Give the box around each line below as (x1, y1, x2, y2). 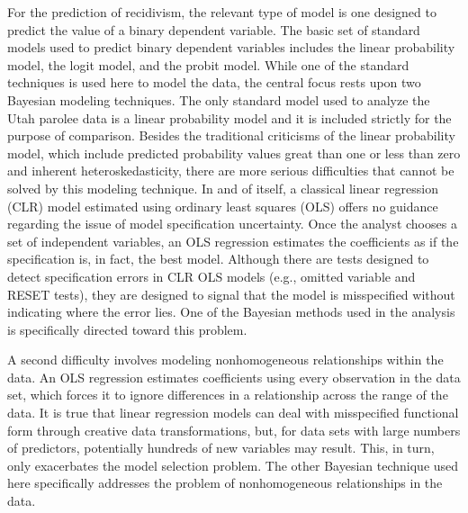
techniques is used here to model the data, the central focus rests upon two (7, 73, 421, 92)
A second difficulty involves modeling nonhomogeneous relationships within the (7, 350, 444, 369)
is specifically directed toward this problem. (7, 319, 247, 338)
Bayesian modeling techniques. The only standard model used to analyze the (7, 90, 430, 109)
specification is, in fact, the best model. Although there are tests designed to (7, 249, 429, 268)
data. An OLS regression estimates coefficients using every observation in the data (7, 367, 461, 386)
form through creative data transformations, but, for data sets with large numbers (7, 420, 461, 439)
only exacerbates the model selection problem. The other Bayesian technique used (7, 455, 459, 474)
